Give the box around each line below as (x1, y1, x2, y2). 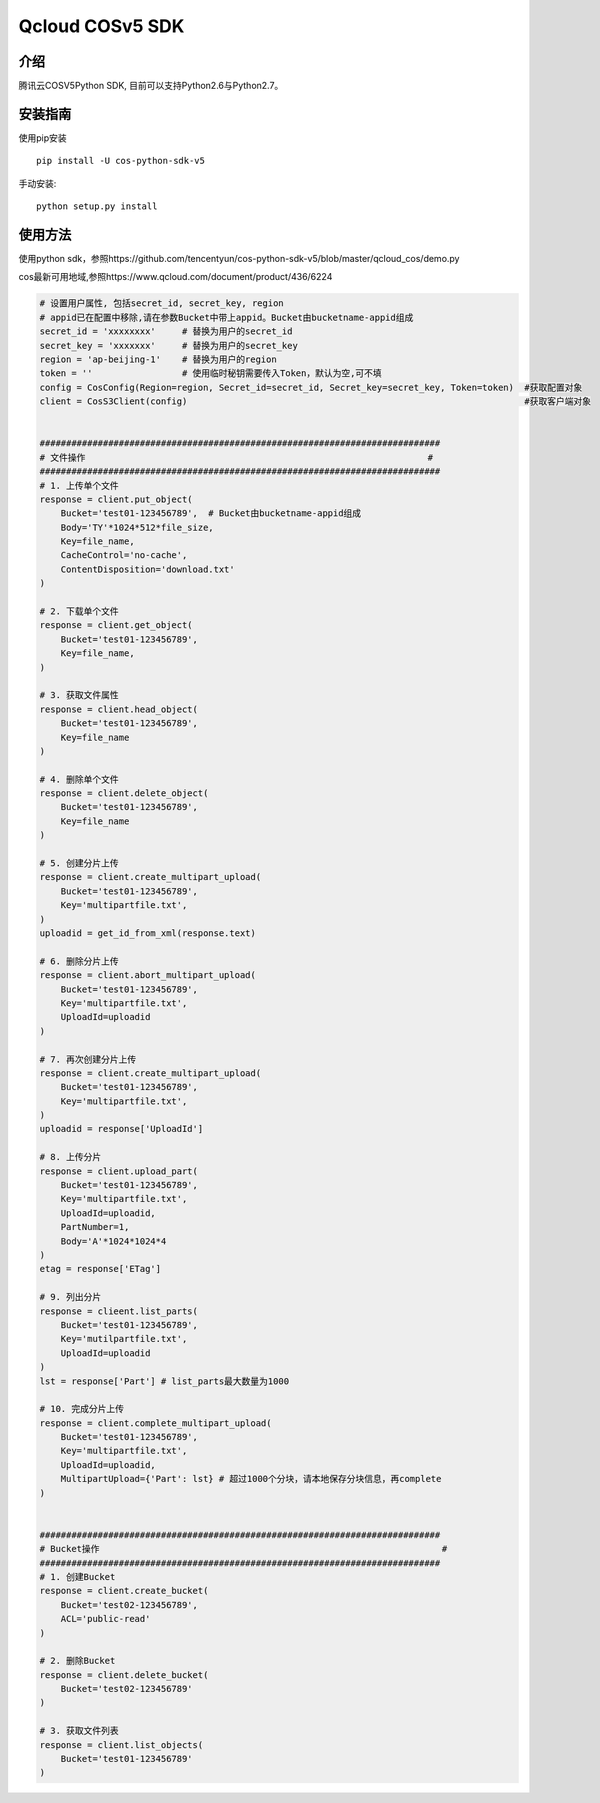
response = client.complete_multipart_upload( (39, 1417, 272, 1429)
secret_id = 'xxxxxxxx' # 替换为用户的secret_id (39, 326, 293, 337)
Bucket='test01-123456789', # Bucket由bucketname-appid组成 (60, 508, 362, 519)
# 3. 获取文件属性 (39, 690, 119, 701)
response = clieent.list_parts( (39, 1305, 199, 1317)
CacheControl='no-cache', (60, 550, 188, 561)
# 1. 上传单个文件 (39, 480, 119, 491)
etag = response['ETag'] (39, 1263, 162, 1275)
